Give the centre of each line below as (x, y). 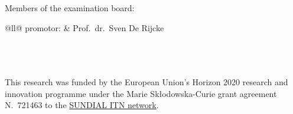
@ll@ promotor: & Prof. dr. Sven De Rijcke (84, 27)
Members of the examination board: (70, 8)
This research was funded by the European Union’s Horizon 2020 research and (146, 81)
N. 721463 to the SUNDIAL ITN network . (82, 105)
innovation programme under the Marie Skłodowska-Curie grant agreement (141, 93)
